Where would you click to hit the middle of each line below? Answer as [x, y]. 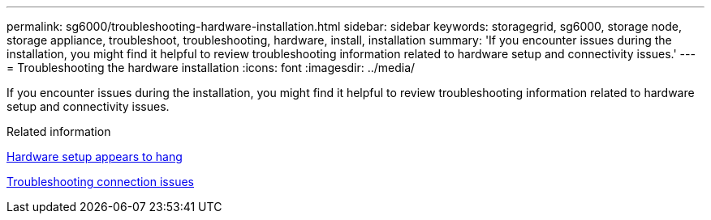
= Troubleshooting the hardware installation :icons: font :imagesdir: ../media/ [211, 68]
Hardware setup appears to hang [95, 157]
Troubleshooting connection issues [100, 182]
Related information [59, 131]
